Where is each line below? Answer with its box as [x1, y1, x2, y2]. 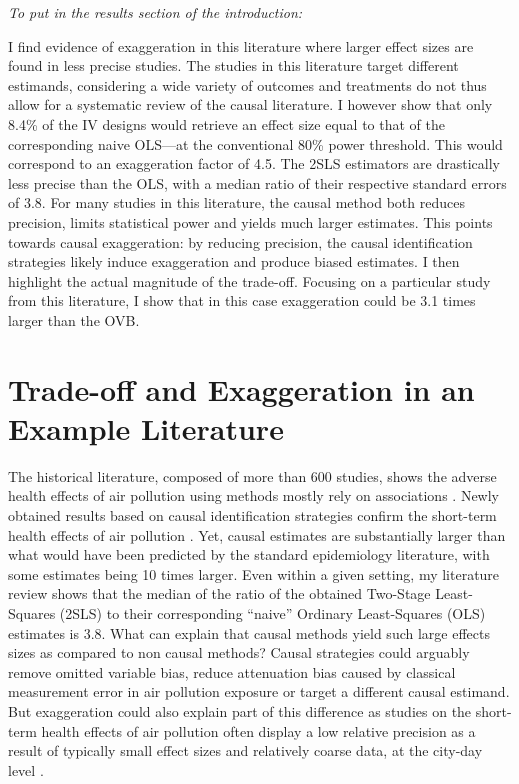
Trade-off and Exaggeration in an [8, 368, 475, 409]
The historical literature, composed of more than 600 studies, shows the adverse [8, 465, 497, 486]
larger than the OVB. [8, 309, 140, 330]
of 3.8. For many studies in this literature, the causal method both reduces [8, 192, 465, 213]
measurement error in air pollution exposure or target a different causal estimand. [8, 681, 510, 702]
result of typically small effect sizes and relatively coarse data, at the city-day [8, 740, 483, 761]
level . [8, 759, 44, 780]
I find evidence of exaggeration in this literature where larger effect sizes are [8, 35, 474, 56]
